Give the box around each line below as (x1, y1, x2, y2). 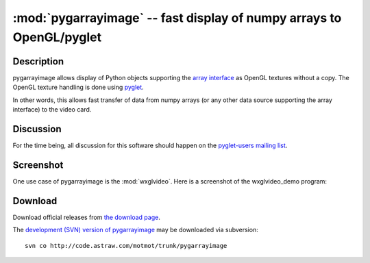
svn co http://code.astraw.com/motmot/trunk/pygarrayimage (25, 242, 227, 249)
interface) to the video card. (12, 105, 92, 114)
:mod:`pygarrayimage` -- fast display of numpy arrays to (12, 10, 342, 25)
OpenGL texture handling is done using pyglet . (12, 83, 144, 92)
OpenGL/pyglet (12, 29, 102, 45)
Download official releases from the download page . (12, 213, 160, 221)
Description (12, 55, 64, 67)
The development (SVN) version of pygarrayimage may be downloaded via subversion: (12, 226, 258, 234)
